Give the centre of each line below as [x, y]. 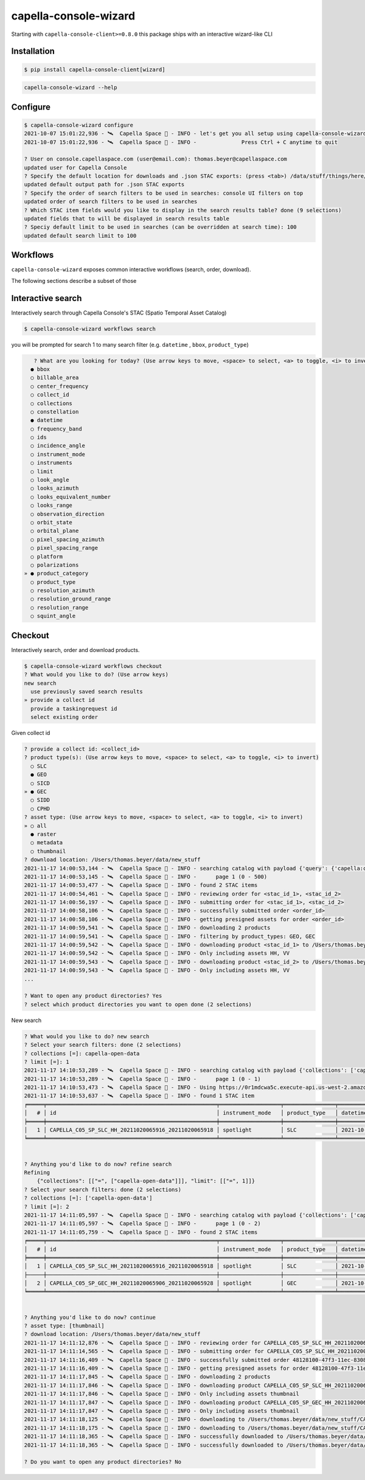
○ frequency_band [56, 429]
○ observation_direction [68, 514]
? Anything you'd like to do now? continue [90, 1317]
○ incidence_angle [58, 446]
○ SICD [40, 783]
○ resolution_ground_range [71, 599]
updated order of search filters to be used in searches [111, 202]
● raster [43, 834]
